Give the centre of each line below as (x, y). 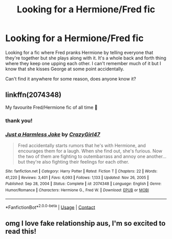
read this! (21, 231)
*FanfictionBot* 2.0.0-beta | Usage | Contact (50, 207)
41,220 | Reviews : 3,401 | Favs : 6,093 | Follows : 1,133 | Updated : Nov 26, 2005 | (77, 177)
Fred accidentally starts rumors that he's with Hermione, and (82, 145)
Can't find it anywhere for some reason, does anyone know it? (71, 78)
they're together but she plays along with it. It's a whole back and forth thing (86, 58)
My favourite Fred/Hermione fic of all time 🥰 (52, 107)
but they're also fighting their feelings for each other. (73, 162)
